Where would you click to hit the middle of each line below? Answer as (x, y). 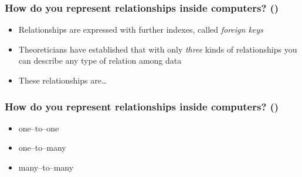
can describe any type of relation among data (100, 60)
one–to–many (42, 147)
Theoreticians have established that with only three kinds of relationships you (158, 49)
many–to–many (46, 167)
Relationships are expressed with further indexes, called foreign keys (141, 29)
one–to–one (39, 128)
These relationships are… (63, 80)
